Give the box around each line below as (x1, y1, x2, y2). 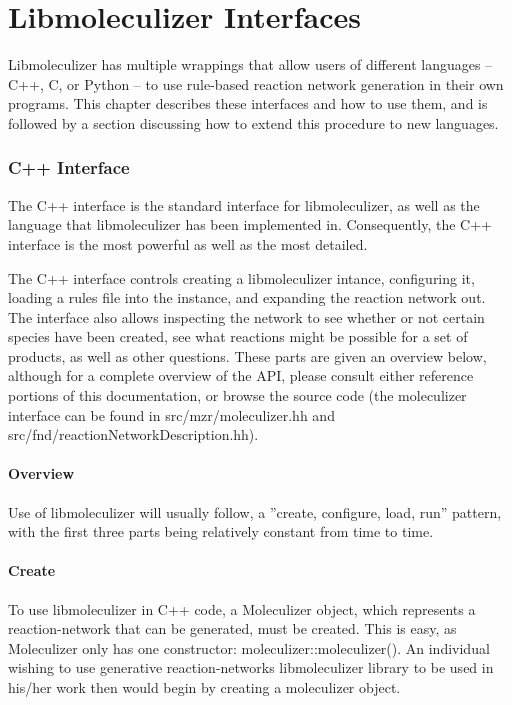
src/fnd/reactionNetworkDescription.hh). (8, 424, 259, 445)
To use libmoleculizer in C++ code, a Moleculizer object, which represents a (8, 598, 476, 619)
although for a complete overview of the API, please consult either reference (8, 365, 474, 386)
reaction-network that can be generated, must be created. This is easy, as (8, 618, 457, 639)
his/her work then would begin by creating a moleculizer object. (8, 677, 401, 697)
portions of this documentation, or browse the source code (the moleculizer (8, 385, 467, 406)
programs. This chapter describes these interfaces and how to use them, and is (8, 93, 488, 114)
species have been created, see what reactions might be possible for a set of (8, 326, 468, 347)
